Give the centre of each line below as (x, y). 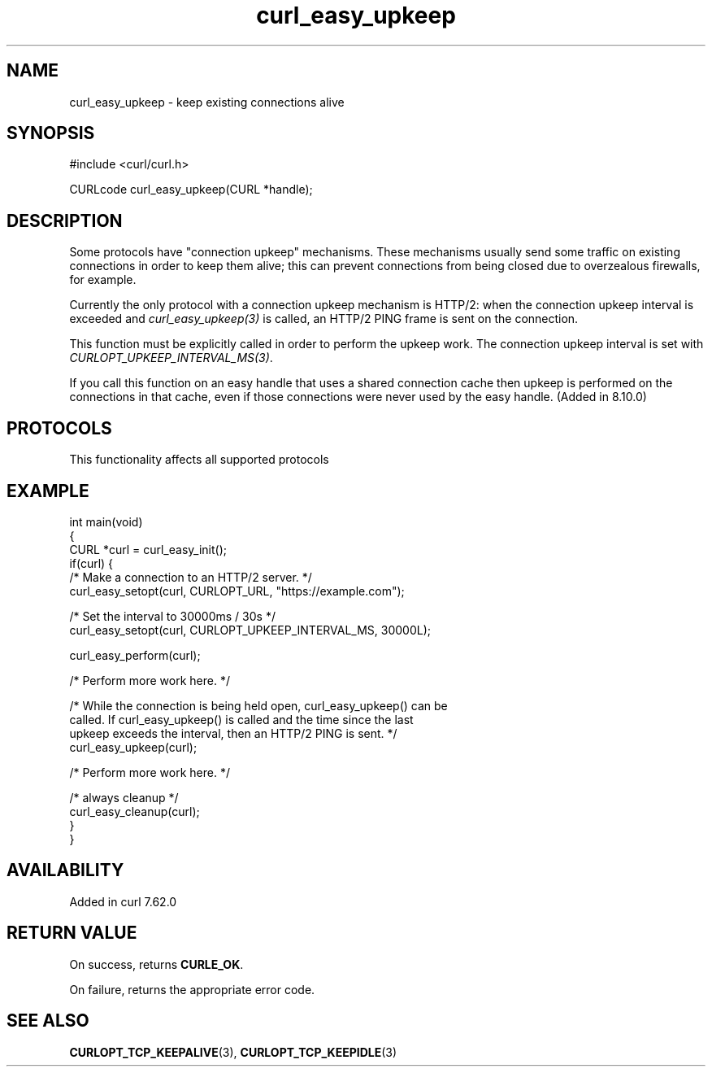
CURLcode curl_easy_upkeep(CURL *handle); (191, 190)
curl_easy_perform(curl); (135, 655)
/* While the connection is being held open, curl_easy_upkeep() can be (258, 705)
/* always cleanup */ (124, 797)
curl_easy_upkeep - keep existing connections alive (207, 102)
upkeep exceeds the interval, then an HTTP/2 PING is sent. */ (233, 733)
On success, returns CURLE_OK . (156, 964)
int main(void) (106, 521)
